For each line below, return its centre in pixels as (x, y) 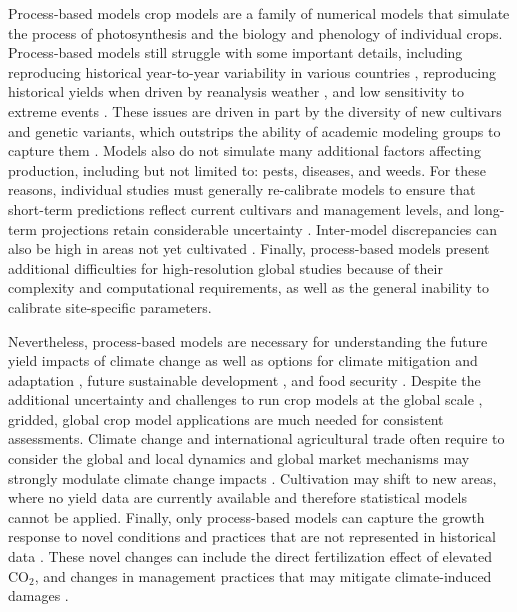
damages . (38, 595)
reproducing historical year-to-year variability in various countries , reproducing (252, 71)
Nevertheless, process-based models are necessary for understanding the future (248, 340)
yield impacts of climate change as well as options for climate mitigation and (243, 360)
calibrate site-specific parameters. (110, 306)
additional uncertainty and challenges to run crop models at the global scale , (245, 399)
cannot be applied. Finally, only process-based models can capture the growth (246, 516)
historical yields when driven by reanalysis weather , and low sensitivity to (236, 91)
